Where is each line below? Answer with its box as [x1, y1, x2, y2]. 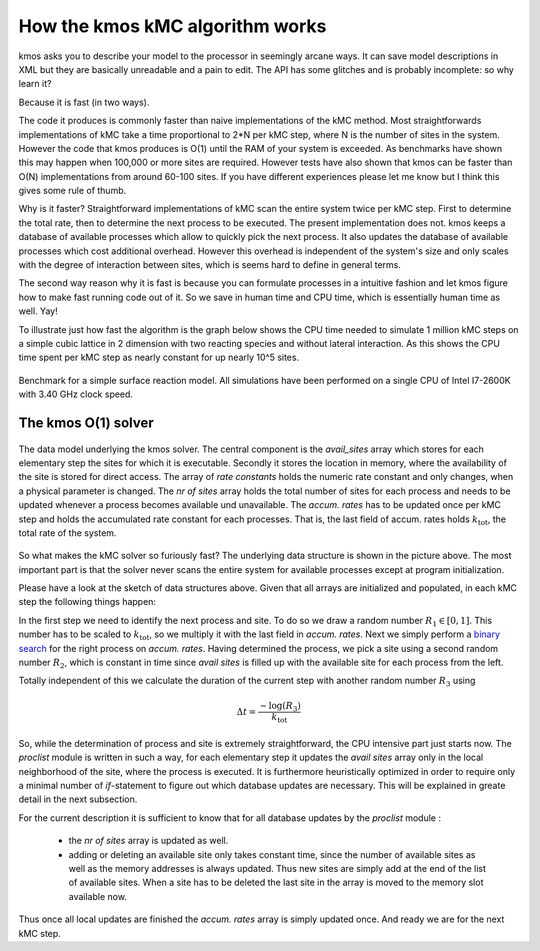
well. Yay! [18, 305, 59, 317]
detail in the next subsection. [18, 793, 138, 805]
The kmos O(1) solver [18, 414, 154, 431]
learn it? [18, 78, 52, 90]
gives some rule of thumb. [18, 185, 127, 197]
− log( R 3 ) [259, 700, 302, 714]
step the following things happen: [18, 596, 157, 608]
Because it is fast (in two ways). [18, 96, 150, 108]
